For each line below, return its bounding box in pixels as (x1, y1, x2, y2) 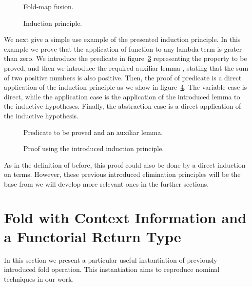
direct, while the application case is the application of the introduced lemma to (4, 91, 240, 101)
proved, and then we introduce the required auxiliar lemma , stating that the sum (4, 62, 249, 73)
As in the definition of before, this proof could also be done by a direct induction (4, 159, 246, 170)
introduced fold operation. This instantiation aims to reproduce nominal (4, 264, 220, 274)
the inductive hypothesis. (4, 110, 79, 120)
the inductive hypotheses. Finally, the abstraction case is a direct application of (4, 101, 241, 111)
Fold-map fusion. (23, 1, 74, 11)
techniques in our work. (4, 274, 74, 284)
